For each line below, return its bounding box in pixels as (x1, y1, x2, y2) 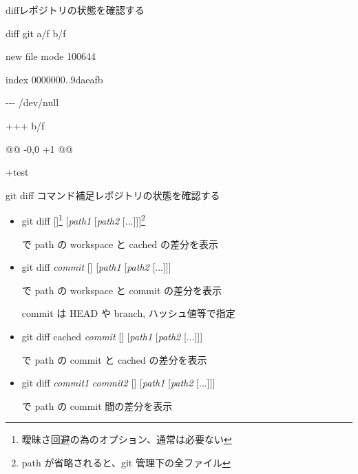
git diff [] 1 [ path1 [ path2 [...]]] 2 (21, 212, 145, 227)
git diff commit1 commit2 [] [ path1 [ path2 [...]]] (21, 375, 215, 390)
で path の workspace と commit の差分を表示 (21, 282, 222, 297)
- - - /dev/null (6, 95, 59, 110)
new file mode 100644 (6, 49, 96, 63)
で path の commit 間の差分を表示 (21, 398, 173, 413)
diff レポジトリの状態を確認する (6, 3, 145, 17)
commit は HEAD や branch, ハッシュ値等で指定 (21, 306, 235, 320)
